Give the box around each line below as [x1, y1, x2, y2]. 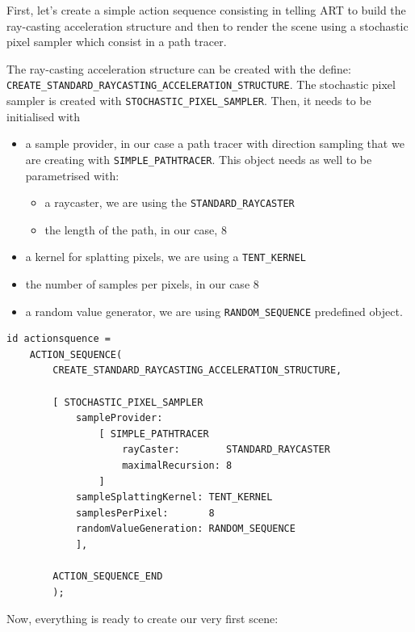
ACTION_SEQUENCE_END [52, 571, 163, 583]
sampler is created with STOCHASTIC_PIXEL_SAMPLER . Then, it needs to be [6, 92, 371, 109]
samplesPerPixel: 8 [75, 507, 215, 519]
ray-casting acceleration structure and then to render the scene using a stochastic [6, 17, 409, 34]
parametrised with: [25, 166, 119, 183]
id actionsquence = [6, 333, 111, 345]
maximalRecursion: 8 [122, 460, 233, 472]
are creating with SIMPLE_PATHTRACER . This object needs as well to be [25, 150, 372, 167]
